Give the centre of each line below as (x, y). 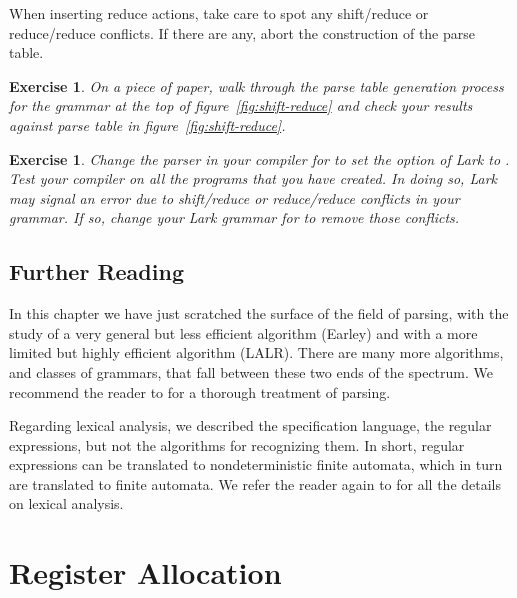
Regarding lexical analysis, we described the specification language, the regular (250, 425)
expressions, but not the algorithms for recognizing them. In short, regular (237, 444)
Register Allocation (145, 572)
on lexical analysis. (66, 503)
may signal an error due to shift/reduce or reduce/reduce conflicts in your (234, 197)
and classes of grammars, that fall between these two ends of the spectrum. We (251, 371)
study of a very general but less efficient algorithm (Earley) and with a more (243, 332)
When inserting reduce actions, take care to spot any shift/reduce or (219, 13)
